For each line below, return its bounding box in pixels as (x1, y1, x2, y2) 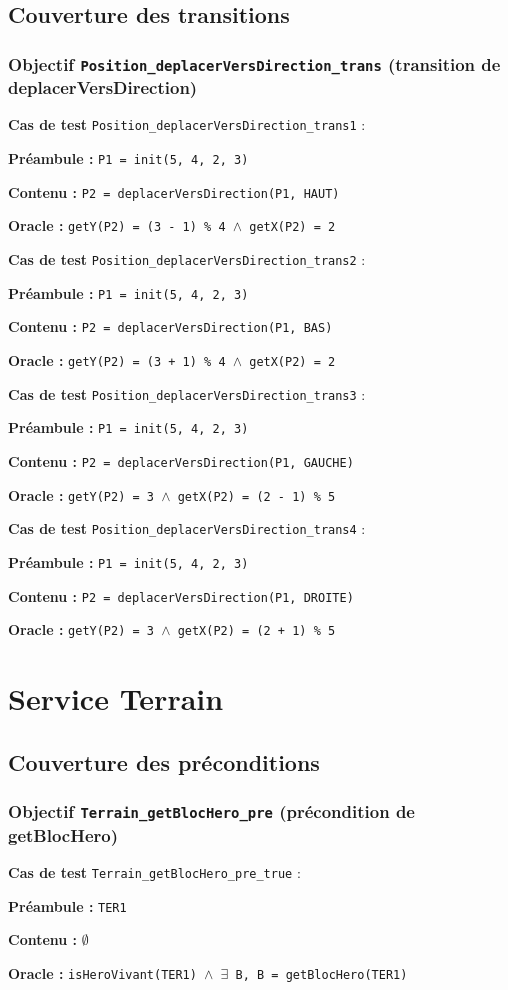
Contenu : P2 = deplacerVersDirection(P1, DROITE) (8, 585, 354, 606)
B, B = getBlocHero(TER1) (235, 967, 408, 982)
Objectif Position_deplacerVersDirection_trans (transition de (8, 51, 501, 76)
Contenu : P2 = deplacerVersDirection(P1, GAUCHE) (8, 451, 354, 472)
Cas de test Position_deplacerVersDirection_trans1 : (8, 114, 366, 135)
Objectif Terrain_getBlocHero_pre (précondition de (8, 799, 415, 824)
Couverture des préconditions (8, 746, 320, 777)
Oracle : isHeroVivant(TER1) (8, 962, 197, 983)
